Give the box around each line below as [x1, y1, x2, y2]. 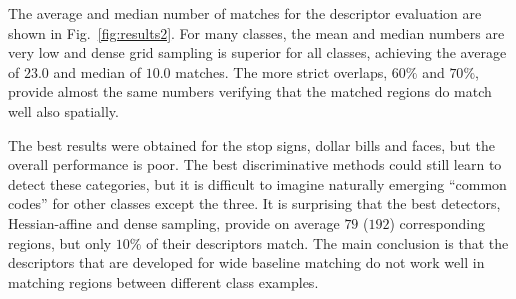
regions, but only [8, 232, 112, 253]
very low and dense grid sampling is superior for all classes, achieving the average [8, 42, 507, 63]
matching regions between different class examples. [8, 271, 319, 292]
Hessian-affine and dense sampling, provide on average [8, 212, 340, 233]
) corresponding [389, 212, 485, 233]
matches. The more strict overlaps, [175, 61, 388, 82]
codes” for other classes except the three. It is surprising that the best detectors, [8, 193, 501, 214]
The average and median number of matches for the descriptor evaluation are [8, 3, 482, 23]
